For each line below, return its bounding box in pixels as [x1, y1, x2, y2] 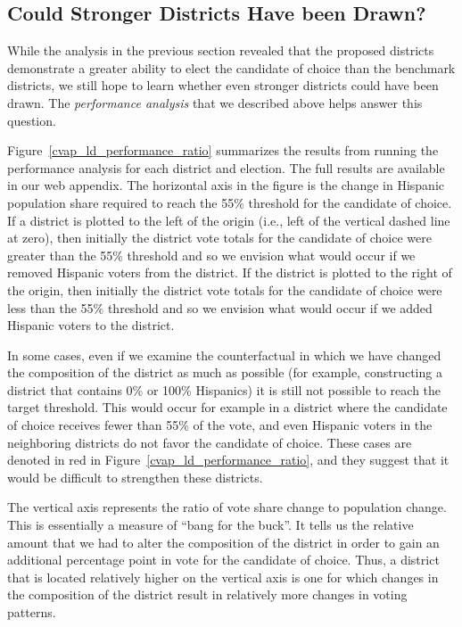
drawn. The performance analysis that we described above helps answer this [7, 93, 423, 111]
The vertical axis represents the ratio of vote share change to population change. [7, 498, 447, 516]
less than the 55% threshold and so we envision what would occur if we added [7, 298, 433, 317]
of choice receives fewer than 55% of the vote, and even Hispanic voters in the [7, 416, 433, 434]
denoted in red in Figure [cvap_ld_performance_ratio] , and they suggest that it [7, 450, 450, 469]
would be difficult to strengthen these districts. [7, 467, 263, 486]
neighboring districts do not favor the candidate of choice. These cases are [7, 433, 412, 451]
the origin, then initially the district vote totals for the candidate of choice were [7, 280, 442, 299]
